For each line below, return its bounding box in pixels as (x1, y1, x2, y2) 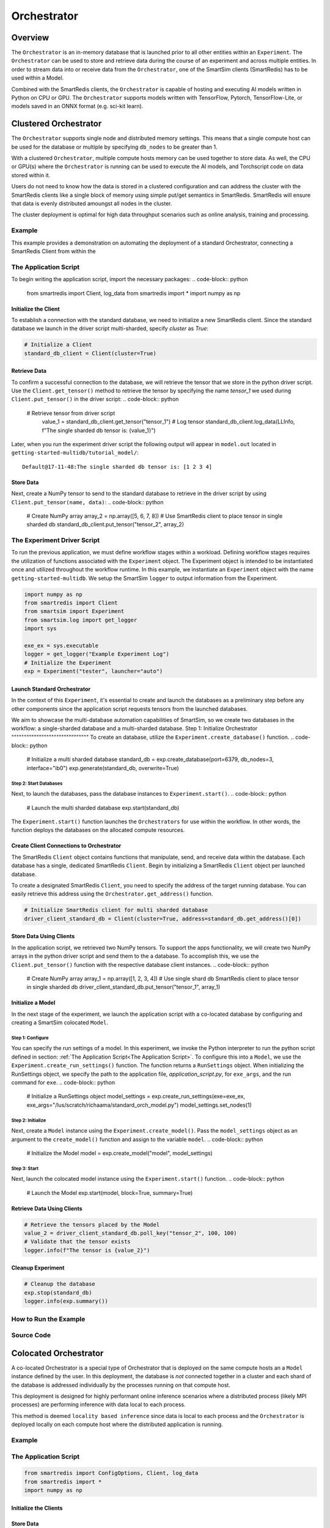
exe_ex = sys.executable (24, 642, 99, 649)
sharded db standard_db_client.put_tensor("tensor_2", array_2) (26, 521, 185, 528)
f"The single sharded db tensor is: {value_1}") (42, 427, 156, 434)
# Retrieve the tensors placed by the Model (24, 1221, 160, 1228)
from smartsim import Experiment (24, 608, 125, 615)
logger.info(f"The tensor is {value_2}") (24, 1247, 150, 1254)
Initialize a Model (11, 999, 56, 1007)
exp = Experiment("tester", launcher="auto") (24, 668, 163, 675)
